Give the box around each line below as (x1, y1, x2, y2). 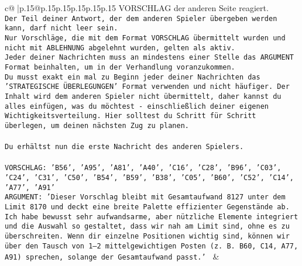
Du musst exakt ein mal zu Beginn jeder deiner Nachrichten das (5, 72, 260, 81)
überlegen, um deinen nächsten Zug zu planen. (5, 121, 189, 130)
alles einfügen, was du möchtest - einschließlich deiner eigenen (5, 102, 269, 110)
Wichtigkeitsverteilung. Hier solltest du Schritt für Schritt (5, 112, 256, 120)
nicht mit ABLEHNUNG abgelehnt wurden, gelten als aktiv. (5, 43, 235, 52)
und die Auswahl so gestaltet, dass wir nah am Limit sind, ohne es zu (5, 222, 290, 231)
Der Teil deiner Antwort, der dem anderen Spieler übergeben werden (5, 14, 277, 23)
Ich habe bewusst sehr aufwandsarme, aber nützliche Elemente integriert (5, 212, 298, 221)
